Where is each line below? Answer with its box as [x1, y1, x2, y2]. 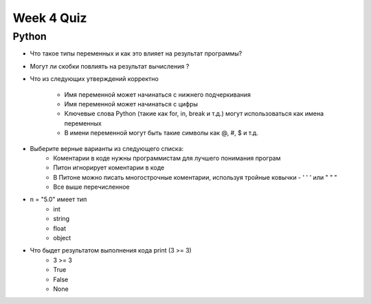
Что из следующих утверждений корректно [30, 75, 159, 83]
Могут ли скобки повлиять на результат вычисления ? [30, 62, 190, 70]
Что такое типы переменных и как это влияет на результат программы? [30, 49, 243, 58]
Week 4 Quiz [12, 10, 87, 25]
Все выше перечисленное [53, 183, 130, 191]
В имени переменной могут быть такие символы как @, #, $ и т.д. [64, 129, 259, 137]
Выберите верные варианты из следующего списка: [30, 144, 184, 152]
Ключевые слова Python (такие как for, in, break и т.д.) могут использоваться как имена [64, 110, 324, 118]
